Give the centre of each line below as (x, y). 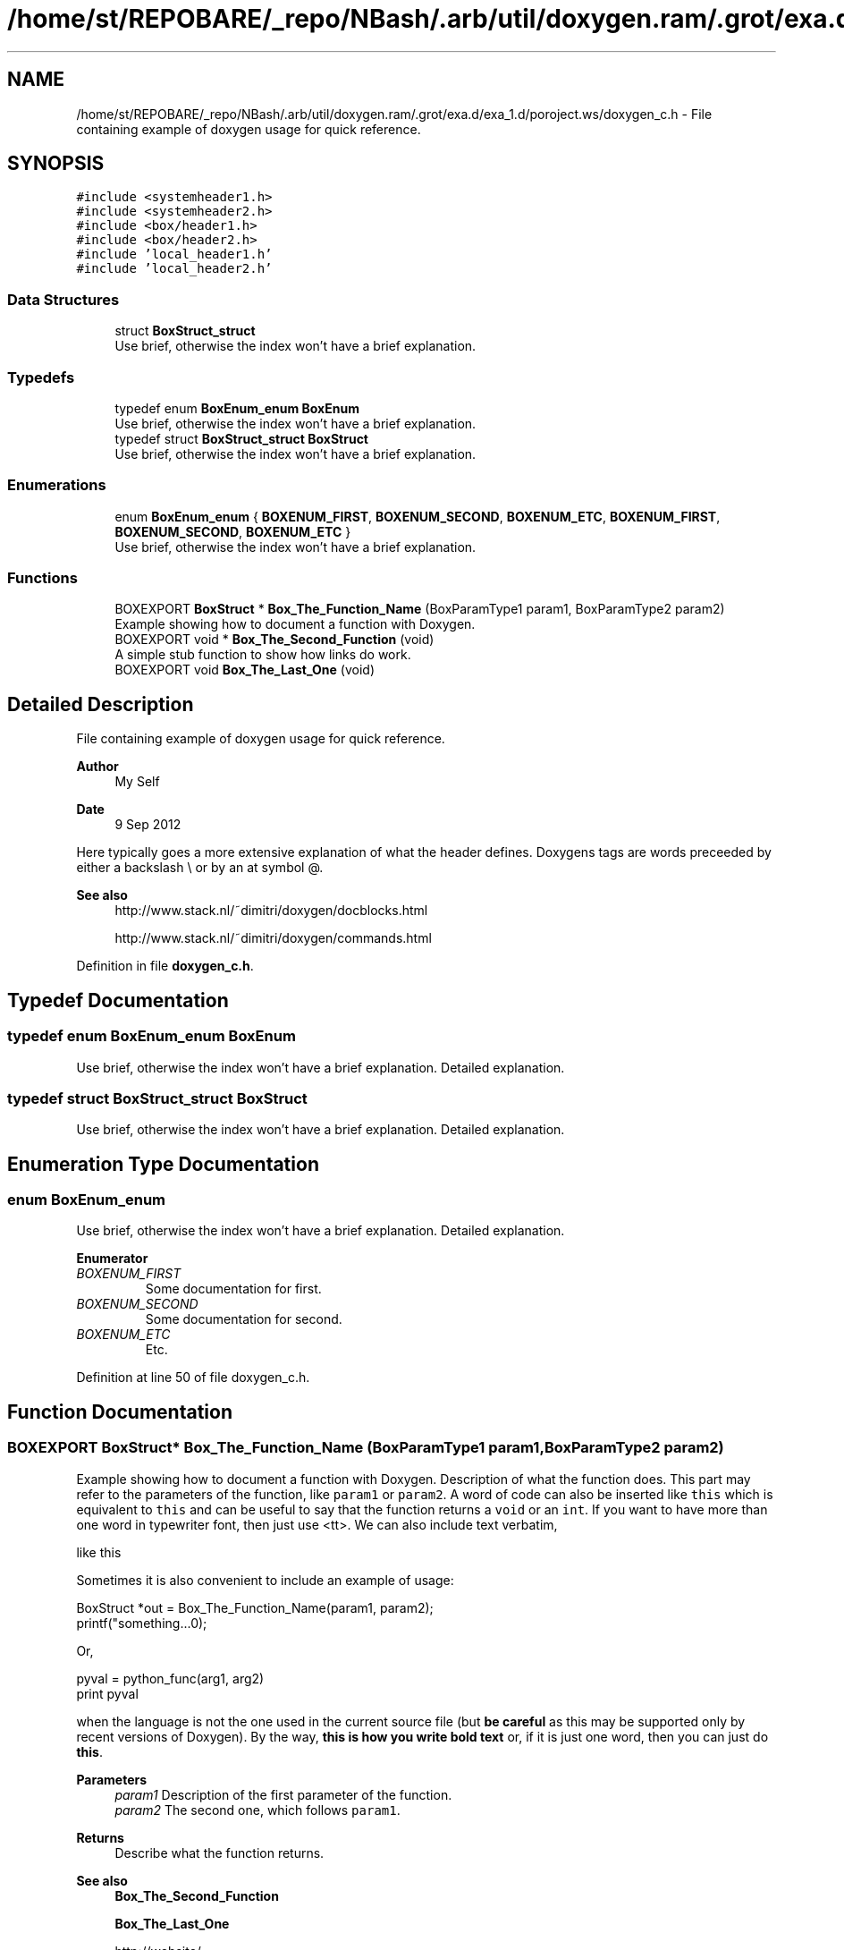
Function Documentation (120, 1412)
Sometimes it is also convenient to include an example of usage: (265, 1580)
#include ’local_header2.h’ (174, 269)
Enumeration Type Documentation (163, 1164)
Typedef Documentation (118, 1000)
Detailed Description (101, 704)
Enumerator (112, 1259)
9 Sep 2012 (148, 825)
